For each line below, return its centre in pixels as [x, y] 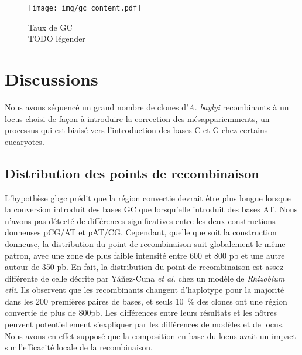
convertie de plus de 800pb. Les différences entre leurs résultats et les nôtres [141, 312]
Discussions [52, 79]
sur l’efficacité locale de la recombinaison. [79, 347]
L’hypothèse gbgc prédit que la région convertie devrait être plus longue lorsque [148, 197]
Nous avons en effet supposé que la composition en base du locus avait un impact [150, 335]
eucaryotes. [25, 141]
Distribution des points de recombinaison [132, 173]
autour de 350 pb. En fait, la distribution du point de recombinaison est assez [144, 267]
